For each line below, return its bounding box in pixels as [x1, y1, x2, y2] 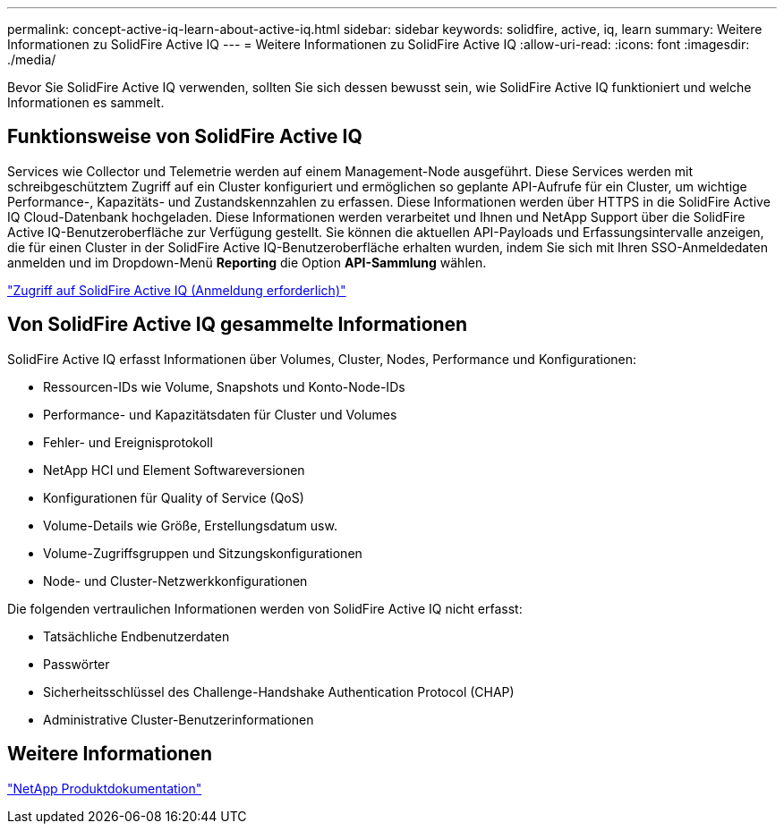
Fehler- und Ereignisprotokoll [43, 434, 213, 450]
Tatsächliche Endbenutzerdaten [43, 628, 230, 644]
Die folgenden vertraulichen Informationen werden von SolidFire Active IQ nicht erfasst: [7, 600, 523, 616]
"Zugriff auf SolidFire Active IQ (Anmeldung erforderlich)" [7, 282, 346, 298]
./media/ [7, 52, 56, 67]
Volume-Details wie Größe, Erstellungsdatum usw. [43, 517, 337, 533]
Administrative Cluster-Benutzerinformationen [43, 711, 314, 727]
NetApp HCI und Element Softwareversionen [43, 462, 305, 478]
